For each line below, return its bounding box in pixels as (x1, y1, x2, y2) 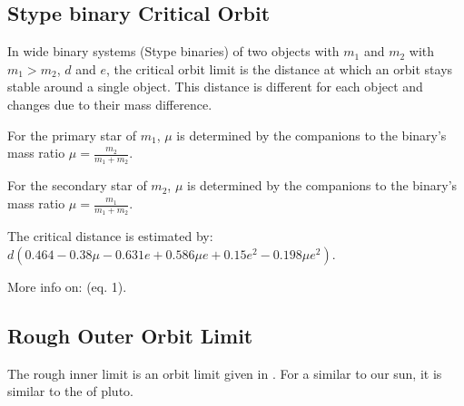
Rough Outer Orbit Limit (7, 321, 253, 349)
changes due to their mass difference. (7, 94, 212, 113)
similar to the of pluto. (7, 382, 133, 401)
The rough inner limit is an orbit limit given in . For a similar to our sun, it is (7, 363, 442, 382)
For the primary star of (7, 125, 137, 144)
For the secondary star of (7, 176, 147, 195)
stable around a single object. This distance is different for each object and (7, 77, 423, 96)
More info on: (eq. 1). (7, 276, 127, 295)
